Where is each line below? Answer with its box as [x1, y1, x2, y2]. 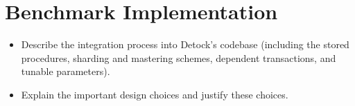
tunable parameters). [21, 64, 110, 78]
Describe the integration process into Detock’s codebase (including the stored [21, 37, 349, 52]
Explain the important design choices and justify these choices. [21, 87, 288, 101]
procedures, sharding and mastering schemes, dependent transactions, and [21, 50, 336, 65]
